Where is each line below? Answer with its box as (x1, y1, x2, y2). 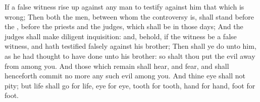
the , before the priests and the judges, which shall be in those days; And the (5, 21, 243, 32)
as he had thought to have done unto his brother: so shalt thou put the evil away (5, 50, 255, 61)
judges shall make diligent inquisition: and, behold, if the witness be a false (5, 31, 237, 41)
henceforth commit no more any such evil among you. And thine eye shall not (5, 70, 245, 81)
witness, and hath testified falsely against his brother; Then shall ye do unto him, (5, 41, 256, 51)
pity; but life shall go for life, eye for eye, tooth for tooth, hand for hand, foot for (5, 80, 255, 90)
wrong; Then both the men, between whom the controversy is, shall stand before (5, 11, 254, 22)
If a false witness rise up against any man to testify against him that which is (5, 2, 244, 12)
